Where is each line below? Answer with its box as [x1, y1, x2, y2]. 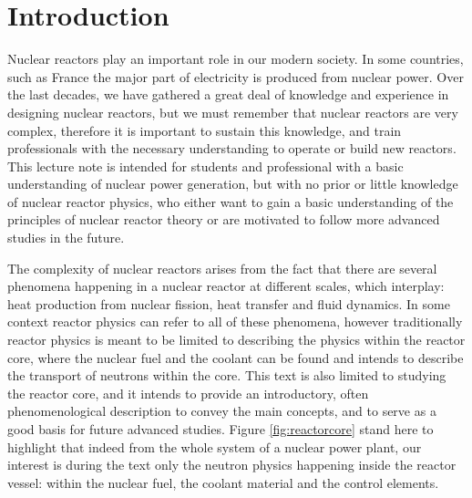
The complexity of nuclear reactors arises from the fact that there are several [7, 258, 437, 277]
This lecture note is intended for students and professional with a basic [7, 156, 404, 175]
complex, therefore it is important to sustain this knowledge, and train [7, 120, 402, 140]
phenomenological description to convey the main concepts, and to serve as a [7, 401, 436, 420]
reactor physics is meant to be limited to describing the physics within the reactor [7, 330, 466, 349]
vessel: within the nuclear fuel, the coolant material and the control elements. [7, 472, 439, 492]
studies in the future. [7, 228, 125, 247]
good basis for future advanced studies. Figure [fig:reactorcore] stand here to [7, 420, 434, 438]
